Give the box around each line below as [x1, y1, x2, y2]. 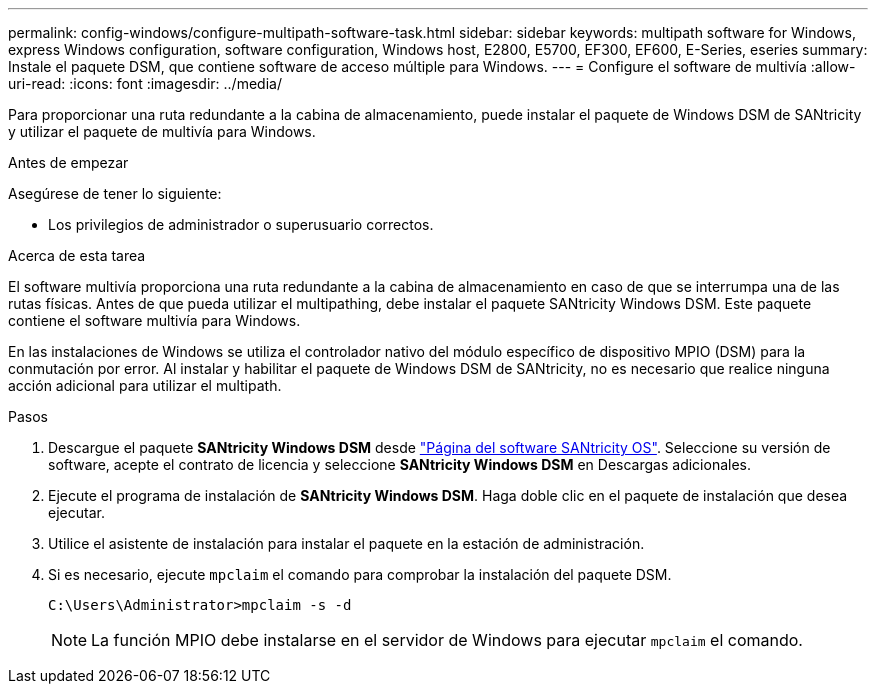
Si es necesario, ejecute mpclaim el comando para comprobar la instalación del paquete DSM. [48, 566, 672, 583]
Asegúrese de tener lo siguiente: [8, 185, 222, 202]
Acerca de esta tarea [8, 247, 146, 264]
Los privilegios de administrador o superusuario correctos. [48, 216, 434, 233]
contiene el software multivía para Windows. [8, 312, 301, 329]
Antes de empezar [8, 154, 129, 171]
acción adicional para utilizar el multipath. [8, 377, 282, 394]
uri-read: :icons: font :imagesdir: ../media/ [8, 75, 282, 92]
